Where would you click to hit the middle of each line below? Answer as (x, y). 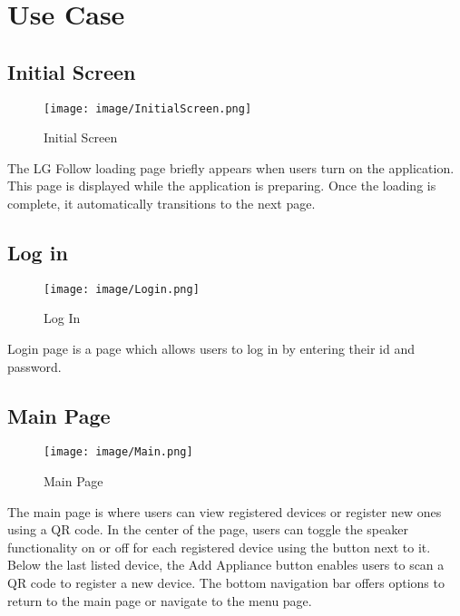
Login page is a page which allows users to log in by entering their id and (211, 349)
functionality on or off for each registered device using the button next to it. (219, 547)
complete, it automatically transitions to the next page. (161, 204)
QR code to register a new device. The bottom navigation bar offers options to (226, 583)
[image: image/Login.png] (122, 289)
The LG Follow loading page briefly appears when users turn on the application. (231, 167)
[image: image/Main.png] (118, 452)
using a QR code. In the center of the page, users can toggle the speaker (208, 529)
